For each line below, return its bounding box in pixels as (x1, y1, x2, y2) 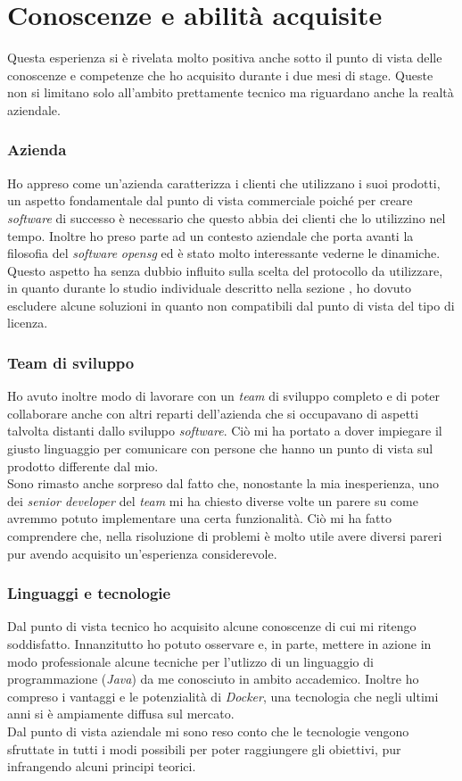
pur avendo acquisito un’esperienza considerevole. (7, 544, 277, 562)
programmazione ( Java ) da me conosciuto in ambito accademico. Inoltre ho (7, 669, 419, 688)
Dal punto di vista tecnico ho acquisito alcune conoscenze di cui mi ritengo (7, 617, 417, 636)
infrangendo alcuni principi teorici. (7, 757, 196, 776)
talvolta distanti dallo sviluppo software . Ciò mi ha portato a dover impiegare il (7, 421, 442, 440)
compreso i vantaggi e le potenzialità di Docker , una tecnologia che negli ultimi (7, 686, 439, 705)
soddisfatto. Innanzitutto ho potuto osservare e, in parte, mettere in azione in (7, 635, 432, 653)
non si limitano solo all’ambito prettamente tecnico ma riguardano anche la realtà (7, 83, 454, 102)
